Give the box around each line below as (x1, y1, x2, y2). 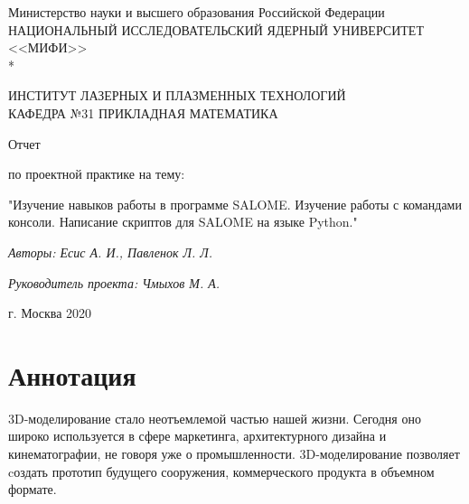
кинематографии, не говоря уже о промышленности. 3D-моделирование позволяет (8, 444, 460, 463)
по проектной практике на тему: (8, 164, 185, 183)
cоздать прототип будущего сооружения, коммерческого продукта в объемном (8, 462, 435, 481)
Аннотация (8, 356, 136, 393)
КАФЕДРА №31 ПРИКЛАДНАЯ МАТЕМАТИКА (8, 103, 278, 122)
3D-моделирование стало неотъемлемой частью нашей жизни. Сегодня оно (8, 408, 421, 427)
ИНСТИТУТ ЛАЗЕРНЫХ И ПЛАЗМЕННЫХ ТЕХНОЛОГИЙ (8, 86, 346, 105)
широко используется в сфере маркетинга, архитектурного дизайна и (8, 426, 387, 445)
